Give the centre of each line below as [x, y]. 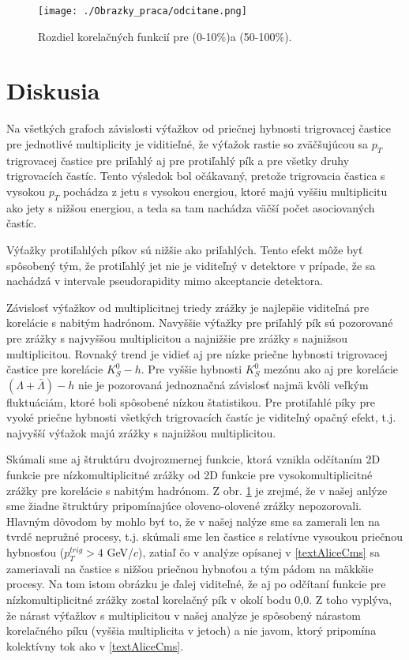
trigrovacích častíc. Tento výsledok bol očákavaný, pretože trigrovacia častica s [196, 176]
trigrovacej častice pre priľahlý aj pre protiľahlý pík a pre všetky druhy [178, 160]
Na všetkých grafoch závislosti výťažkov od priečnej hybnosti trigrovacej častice [199, 128]
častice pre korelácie [55, 369]
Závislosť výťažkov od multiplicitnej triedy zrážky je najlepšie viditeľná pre [188, 307]
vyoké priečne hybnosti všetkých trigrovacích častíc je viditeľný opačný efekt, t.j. [201, 417]
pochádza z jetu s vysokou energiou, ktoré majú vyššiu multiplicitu [225, 191]
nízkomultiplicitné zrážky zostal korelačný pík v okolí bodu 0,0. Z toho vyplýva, [199, 600]
